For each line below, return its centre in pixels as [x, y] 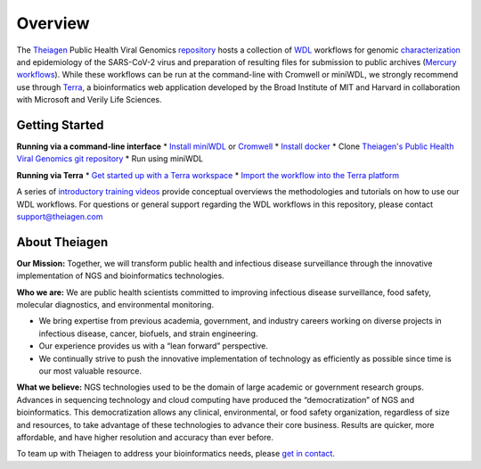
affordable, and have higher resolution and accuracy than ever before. [145, 437]
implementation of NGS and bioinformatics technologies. [120, 276]
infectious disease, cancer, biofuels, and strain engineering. [148, 333]
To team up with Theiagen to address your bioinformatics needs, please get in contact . [176, 454]
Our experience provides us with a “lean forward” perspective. [154, 346]
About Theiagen [62, 242]
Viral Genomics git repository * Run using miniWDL [110, 159]
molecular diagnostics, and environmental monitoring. [115, 305]
